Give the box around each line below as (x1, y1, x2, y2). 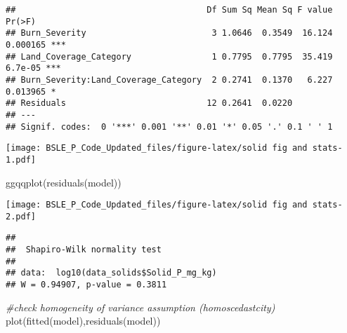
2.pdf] (6, 211, 36, 222)
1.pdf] (6, 154, 36, 165)
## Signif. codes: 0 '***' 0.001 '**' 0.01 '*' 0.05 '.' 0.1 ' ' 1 (6, 121, 333, 132)
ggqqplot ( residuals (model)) (6, 175, 122, 189)
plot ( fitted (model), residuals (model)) (6, 313, 161, 328)
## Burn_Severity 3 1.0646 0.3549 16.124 (6, 28, 333, 39)
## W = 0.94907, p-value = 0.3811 (6, 280, 167, 290)
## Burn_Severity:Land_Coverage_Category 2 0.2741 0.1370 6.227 (6, 74, 333, 85)
